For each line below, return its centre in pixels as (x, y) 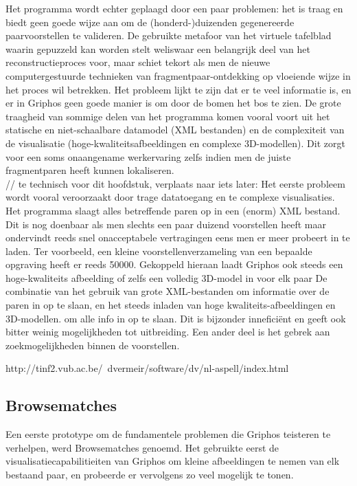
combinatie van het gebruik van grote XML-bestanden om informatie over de (168, 291)
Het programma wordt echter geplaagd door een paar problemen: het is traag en (174, 8)
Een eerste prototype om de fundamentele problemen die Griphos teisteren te (168, 434)
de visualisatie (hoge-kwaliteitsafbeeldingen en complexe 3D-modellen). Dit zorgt (175, 143)
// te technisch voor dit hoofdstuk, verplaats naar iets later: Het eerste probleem (175, 183)
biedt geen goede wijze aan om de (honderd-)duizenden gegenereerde (150, 22)
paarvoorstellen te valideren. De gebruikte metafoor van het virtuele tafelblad (169, 35)
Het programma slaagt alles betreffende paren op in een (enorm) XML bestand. (173, 210)
